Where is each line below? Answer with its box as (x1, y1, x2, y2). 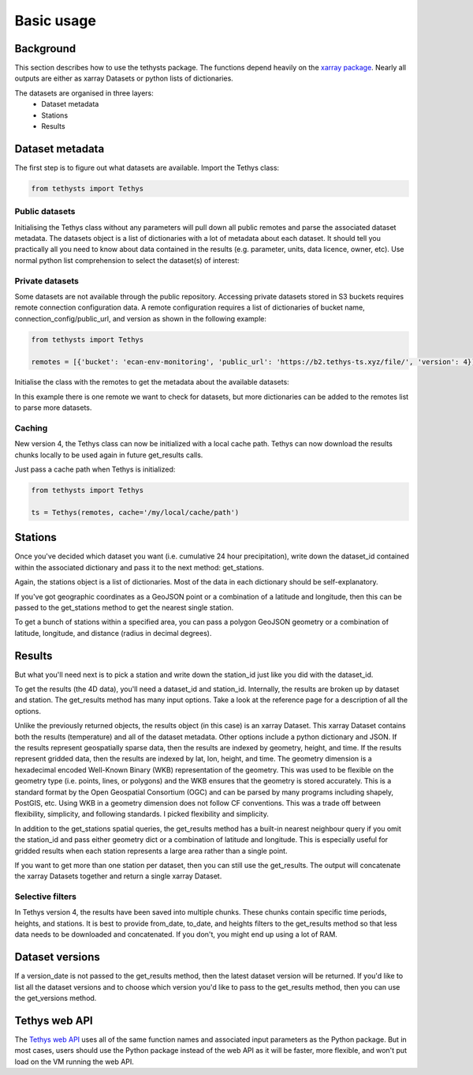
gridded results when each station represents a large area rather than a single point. (14, 846, 288, 855)
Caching (14, 423, 48, 434)
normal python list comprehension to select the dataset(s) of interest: (14, 255, 240, 265)
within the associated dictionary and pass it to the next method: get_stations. (14, 562, 264, 572)
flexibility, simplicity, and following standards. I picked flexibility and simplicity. (14, 810, 270, 819)
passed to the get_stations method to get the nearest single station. (14, 603, 234, 612)
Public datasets (14, 206, 76, 217)
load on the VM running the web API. (14, 1057, 134, 1066)
